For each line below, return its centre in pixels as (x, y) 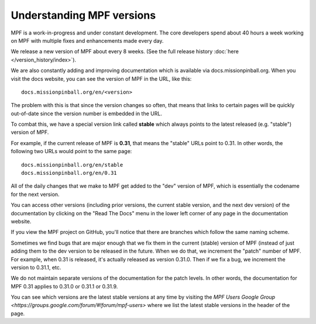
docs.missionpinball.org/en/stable (72, 165)
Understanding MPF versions (83, 15)
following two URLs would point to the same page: (71, 151)
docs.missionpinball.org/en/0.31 (69, 173)
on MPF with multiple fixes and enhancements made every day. (87, 40)
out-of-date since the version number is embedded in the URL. (86, 113)
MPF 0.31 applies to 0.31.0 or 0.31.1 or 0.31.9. (64, 286)
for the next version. (35, 194)
